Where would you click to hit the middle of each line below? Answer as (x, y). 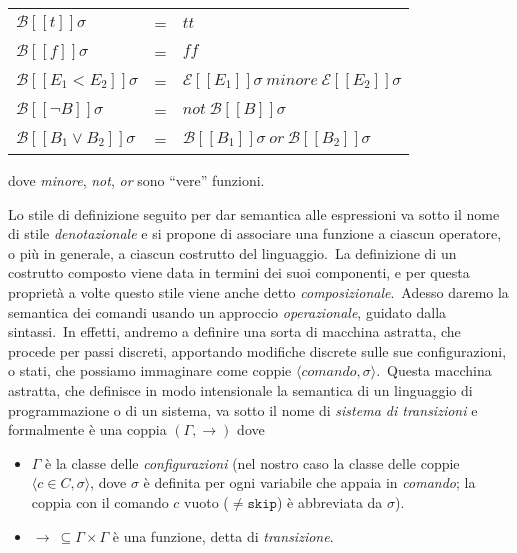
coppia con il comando (100, 501)
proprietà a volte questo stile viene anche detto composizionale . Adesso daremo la (258, 291)
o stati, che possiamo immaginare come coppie (150, 370)
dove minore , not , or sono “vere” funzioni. (136, 180)
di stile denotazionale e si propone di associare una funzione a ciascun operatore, (255, 233)
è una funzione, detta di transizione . (223, 535)
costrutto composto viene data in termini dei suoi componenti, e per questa (239, 272)
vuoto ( (206, 501)
